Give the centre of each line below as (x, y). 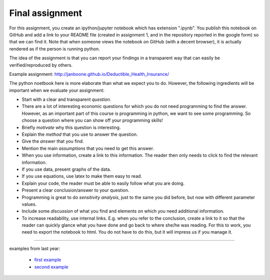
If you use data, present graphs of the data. (66, 169)
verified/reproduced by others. (41, 65)
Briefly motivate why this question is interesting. (71, 127)
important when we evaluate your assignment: (57, 90)
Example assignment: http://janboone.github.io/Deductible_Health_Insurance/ (89, 74)
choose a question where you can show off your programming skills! (92, 120)
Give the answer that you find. (53, 141)
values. (29, 204)
